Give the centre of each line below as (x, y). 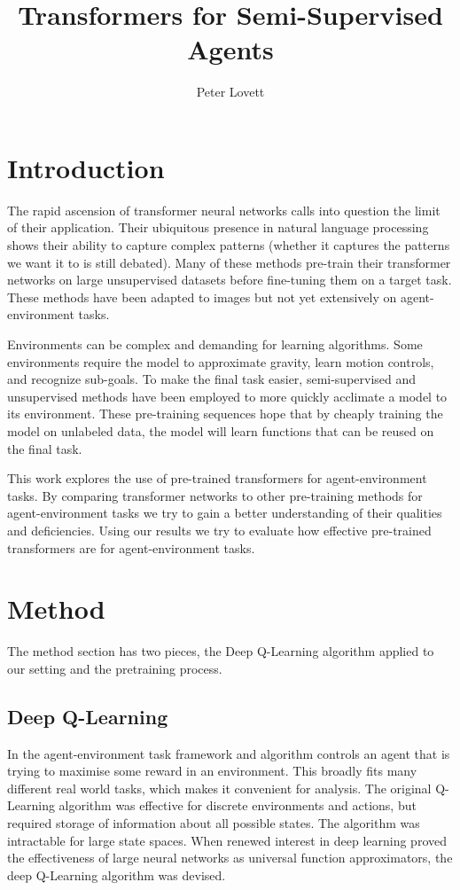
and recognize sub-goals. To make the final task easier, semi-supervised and (212, 379)
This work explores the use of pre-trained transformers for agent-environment (217, 478)
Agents (230, 49)
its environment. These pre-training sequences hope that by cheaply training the (225, 414)
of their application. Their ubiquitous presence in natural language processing (218, 227)
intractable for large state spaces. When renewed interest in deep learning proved (227, 840)
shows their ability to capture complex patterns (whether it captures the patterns (229, 245)
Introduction (86, 167)
